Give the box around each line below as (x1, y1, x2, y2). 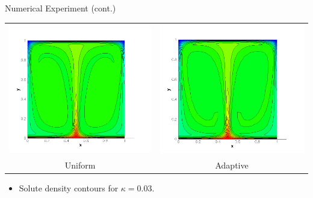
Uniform (64, 158, 96, 171)
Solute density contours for (19, 181, 119, 194)
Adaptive (215, 158, 249, 171)
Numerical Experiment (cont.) (5, 2, 116, 14)
